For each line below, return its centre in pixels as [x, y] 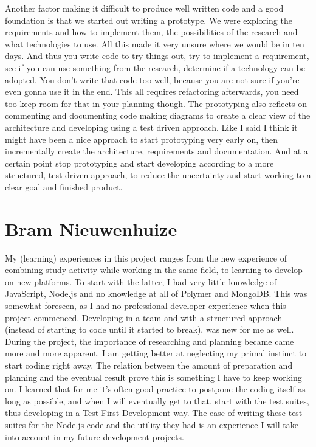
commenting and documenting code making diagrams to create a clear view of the [158, 115]
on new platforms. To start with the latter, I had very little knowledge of [141, 281]
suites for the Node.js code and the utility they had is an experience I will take [152, 424]
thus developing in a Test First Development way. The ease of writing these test [154, 413]
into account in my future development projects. [94, 436]
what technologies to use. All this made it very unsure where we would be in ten [155, 43]
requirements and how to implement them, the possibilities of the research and [151, 32]
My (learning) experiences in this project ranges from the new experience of [146, 258]
